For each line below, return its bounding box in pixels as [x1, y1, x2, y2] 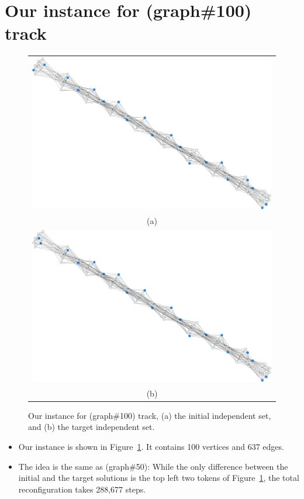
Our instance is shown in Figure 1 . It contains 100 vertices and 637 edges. [18, 440, 284, 452]
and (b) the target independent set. [28, 421, 155, 433]
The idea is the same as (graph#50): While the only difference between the [18, 460, 288, 472]
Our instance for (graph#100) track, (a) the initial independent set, [28, 409, 271, 421]
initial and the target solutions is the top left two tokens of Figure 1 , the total [18, 472, 299, 484]
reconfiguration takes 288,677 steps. [18, 483, 146, 495]
